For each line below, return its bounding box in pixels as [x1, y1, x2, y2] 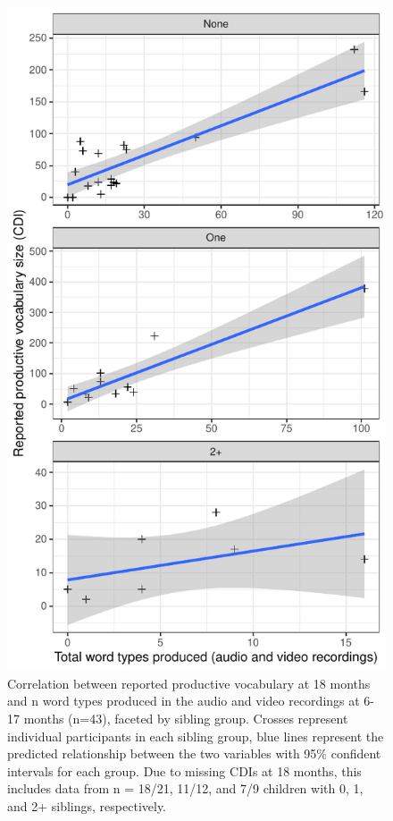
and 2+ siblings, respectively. [7, 796, 167, 815]
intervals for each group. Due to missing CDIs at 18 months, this [7, 761, 362, 780]
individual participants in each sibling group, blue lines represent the [7, 726, 384, 745]
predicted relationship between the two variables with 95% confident [7, 744, 381, 763]
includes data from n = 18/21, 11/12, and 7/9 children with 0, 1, [7, 779, 364, 798]
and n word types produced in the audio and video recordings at [7, 691, 360, 710]
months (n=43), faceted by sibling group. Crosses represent [23, 708, 348, 727]
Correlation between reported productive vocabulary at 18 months [7, 673, 371, 692]
